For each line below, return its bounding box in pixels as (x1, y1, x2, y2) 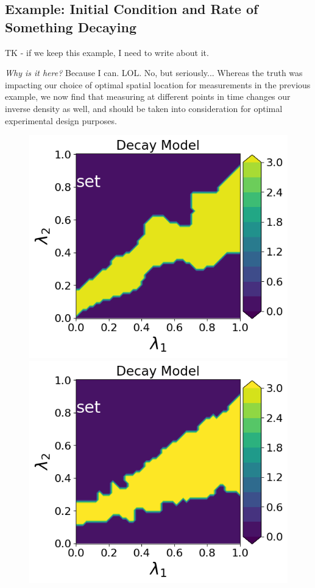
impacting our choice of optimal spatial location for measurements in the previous (5, 78, 311, 91)
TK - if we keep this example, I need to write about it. (5, 46, 209, 58)
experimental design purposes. (5, 114, 117, 127)
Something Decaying (5, 17, 137, 36)
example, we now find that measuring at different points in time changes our (5, 90, 291, 103)
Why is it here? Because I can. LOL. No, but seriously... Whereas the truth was (5, 66, 303, 79)
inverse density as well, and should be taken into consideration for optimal (5, 102, 283, 114)
